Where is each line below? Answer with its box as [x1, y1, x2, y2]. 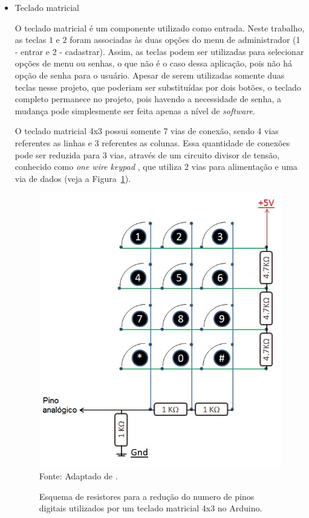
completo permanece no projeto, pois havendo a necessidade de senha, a [15, 92, 281, 105]
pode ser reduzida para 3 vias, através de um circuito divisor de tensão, [15, 148, 280, 161]
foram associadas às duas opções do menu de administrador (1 [70, 33, 301, 46]
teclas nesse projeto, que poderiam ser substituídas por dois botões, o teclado [15, 80, 301, 93]
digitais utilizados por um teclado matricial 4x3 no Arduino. [39, 502, 262, 514]
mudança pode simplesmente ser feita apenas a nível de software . [15, 104, 255, 117]
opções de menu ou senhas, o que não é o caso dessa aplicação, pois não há [15, 57, 292, 70]
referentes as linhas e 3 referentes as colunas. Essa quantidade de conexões [15, 136, 290, 149]
